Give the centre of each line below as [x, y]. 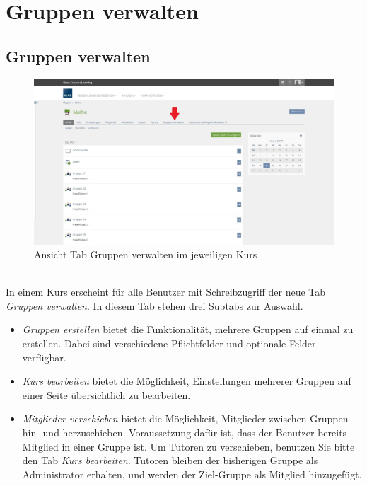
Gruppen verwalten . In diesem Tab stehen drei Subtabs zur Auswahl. [155, 305]
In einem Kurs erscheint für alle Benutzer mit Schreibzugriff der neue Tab [166, 292]
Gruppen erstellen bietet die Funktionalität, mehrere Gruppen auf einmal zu [188, 329]
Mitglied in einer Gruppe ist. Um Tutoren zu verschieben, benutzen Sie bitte [188, 446]
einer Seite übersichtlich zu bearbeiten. [106, 394]
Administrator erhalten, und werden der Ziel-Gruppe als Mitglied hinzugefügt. [192, 474]
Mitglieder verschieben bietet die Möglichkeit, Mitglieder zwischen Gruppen [185, 418]
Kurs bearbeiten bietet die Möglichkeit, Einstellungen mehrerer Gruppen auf [187, 381]
